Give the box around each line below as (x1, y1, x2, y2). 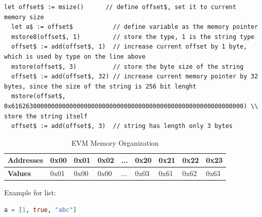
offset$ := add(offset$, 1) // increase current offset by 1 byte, (11, 43, 247, 51)
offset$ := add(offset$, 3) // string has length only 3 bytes (11, 122, 233, 130)
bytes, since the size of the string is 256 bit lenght (4, 82, 197, 90)
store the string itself (4, 112, 88, 120)
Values (8, 168, 31, 179)
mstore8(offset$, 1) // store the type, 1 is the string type (11, 33, 254, 40)
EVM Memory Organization (71, 137, 159, 148)
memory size (4, 13, 44, 21)
